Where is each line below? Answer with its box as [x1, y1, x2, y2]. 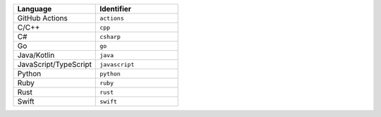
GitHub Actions [17, 13, 68, 23]
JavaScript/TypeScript [17, 60, 92, 69]
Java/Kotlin [17, 50, 55, 60]
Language [17, 4, 52, 13]
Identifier [99, 4, 132, 13]
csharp [99, 32, 121, 40]
